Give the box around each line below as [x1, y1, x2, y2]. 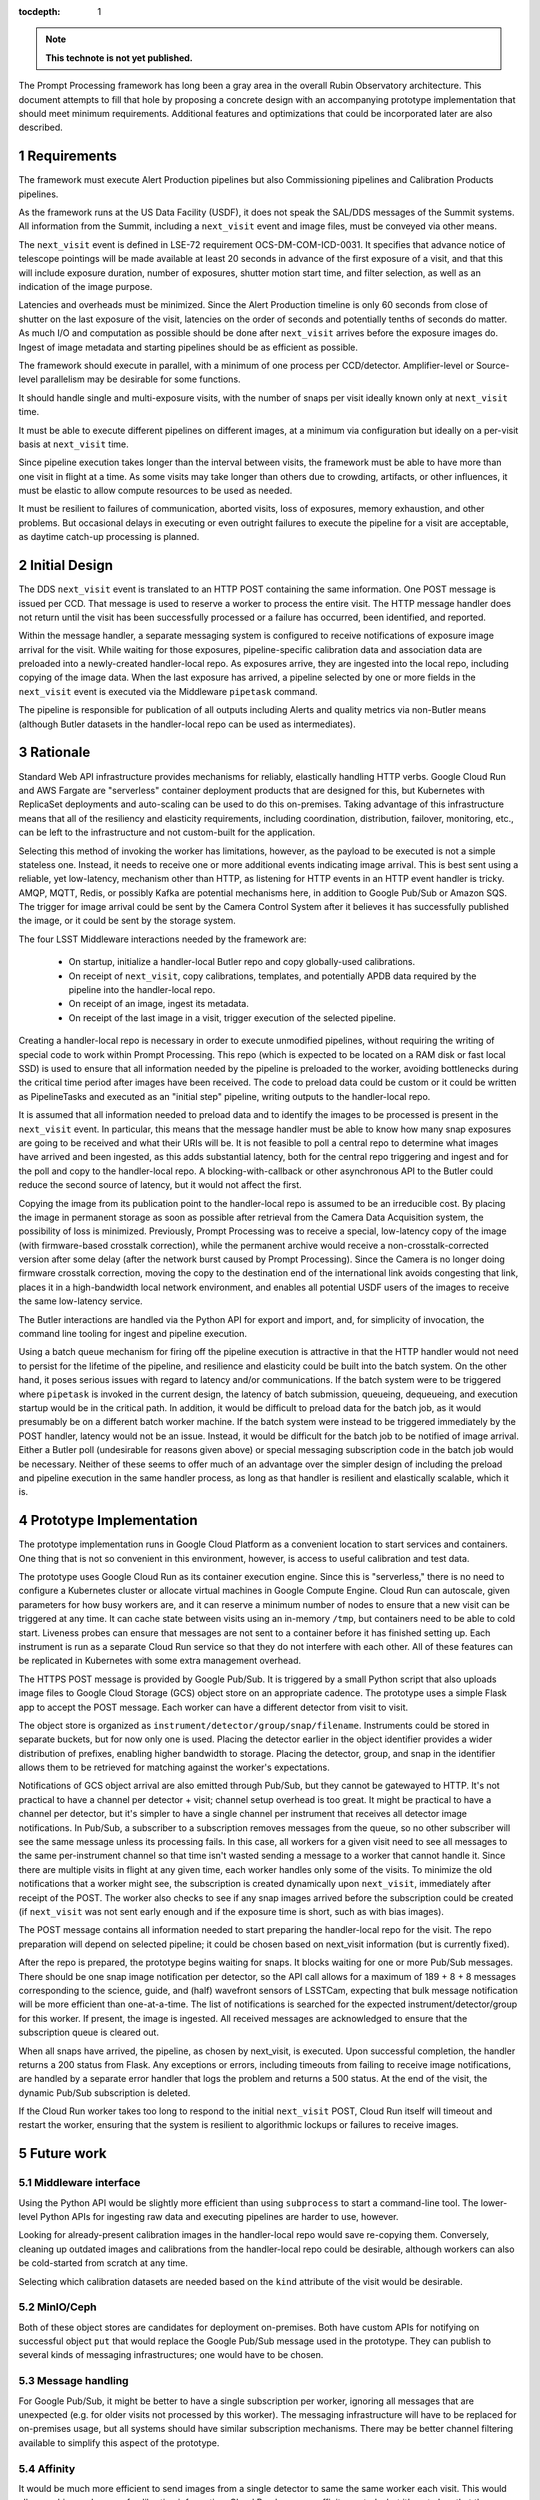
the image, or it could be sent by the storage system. [18, 915, 236, 927]
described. [18, 121, 64, 134]
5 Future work [18, 2145, 107, 2162]
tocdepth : [18, 6, 61, 17]
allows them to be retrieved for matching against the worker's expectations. [18, 1761, 330, 1774]
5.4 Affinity [18, 2461, 76, 2475]
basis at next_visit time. [18, 438, 129, 450]
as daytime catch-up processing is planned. [18, 531, 200, 543]
